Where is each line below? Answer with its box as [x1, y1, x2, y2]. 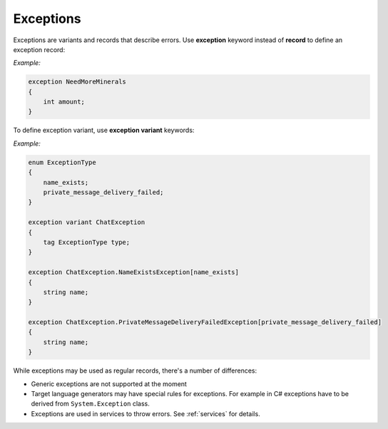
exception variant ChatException [28, 218, 145, 226]
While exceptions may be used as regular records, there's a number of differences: [13, 366, 257, 375]
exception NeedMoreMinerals [28, 78, 126, 86]
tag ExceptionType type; [43, 238, 131, 246]
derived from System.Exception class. [31, 400, 150, 408]
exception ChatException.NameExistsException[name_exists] [28, 268, 239, 276]
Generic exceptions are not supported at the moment [31, 379, 187, 388]
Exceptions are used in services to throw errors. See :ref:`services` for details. [31, 409, 260, 418]
